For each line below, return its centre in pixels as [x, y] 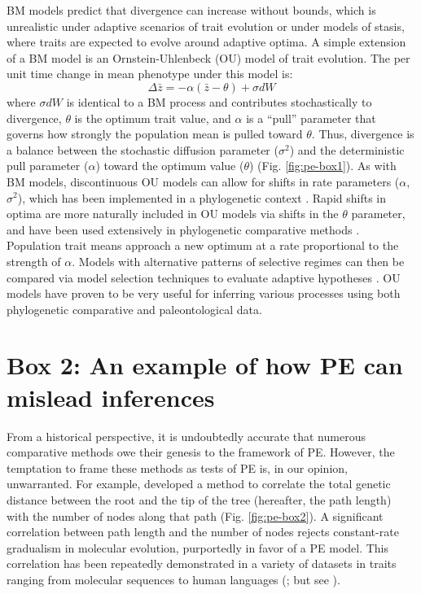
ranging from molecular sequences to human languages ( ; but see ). [173, 579]
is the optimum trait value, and [153, 118]
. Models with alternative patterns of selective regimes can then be [238, 261]
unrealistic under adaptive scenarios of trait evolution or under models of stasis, [206, 26]
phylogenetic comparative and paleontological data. [134, 309]
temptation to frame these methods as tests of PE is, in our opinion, [177, 467]
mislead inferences [111, 397]
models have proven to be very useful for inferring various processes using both [204, 293]
